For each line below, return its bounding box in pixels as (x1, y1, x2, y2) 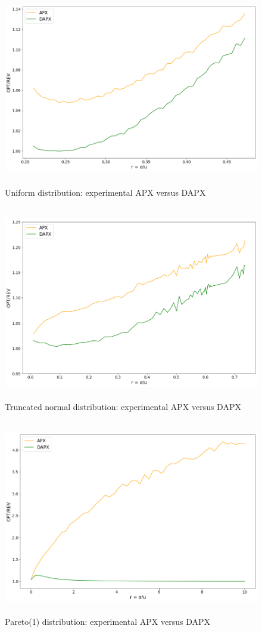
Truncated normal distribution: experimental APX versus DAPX (5, 400, 241, 413)
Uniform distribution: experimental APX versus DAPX (5, 186, 206, 198)
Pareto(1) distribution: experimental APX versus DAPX (5, 615, 210, 627)
